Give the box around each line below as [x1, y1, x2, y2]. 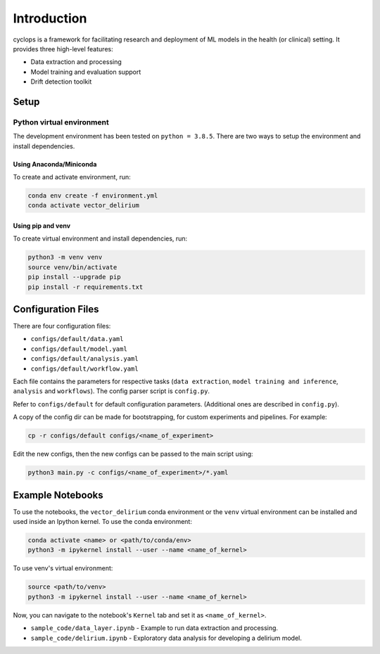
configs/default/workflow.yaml [30, 364, 139, 373]
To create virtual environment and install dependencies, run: [13, 234, 188, 243]
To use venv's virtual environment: [13, 564, 113, 572]
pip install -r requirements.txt [27, 283, 144, 291]
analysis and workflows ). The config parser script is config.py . [13, 387, 210, 395]
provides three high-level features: [13, 44, 113, 53]
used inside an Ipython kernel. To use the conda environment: [13, 518, 193, 526]
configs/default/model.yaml [30, 345, 128, 353]
